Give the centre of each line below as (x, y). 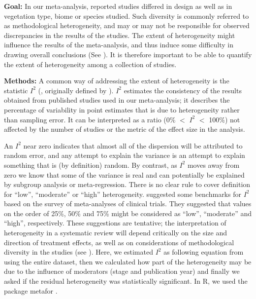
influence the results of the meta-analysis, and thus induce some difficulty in (119, 45)
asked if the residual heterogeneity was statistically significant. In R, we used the (126, 281)
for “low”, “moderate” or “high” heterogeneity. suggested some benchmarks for (123, 194)
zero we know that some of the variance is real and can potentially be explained (124, 174)
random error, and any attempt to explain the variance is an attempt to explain (125, 155)
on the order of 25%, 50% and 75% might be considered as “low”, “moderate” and (128, 213)
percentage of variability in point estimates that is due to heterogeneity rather (122, 109)
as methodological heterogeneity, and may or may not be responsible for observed (127, 25)
